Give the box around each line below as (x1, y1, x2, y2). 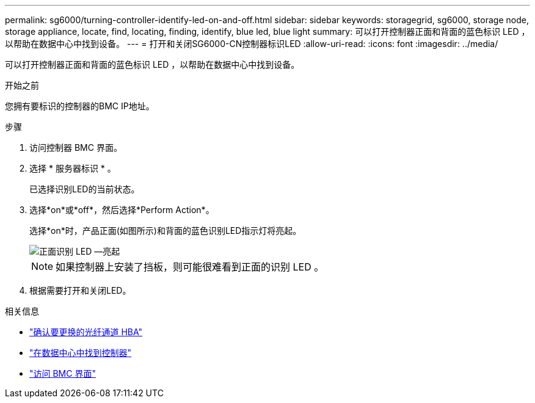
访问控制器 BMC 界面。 (29, 142, 122, 153)
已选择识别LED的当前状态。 (29, 184, 140, 194)
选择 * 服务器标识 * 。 (29, 163, 116, 173)
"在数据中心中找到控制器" (29, 347, 132, 358)
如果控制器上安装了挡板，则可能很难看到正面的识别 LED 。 (56, 261, 324, 273)
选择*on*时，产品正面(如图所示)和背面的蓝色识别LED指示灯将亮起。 (29, 225, 302, 236)
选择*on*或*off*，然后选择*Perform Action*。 (29, 205, 214, 215)
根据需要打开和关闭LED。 (29, 285, 131, 296)
